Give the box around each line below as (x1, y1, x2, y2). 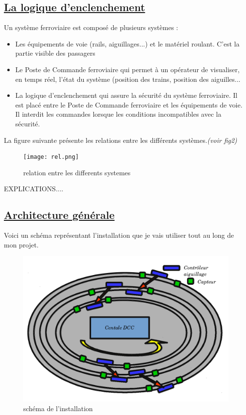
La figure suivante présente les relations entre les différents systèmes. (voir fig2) (4, 135, 237, 145)
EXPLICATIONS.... (4, 184, 63, 194)
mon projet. (4, 239, 39, 249)
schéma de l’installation (23, 403, 93, 413)
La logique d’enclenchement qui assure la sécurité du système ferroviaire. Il (15, 90, 238, 100)
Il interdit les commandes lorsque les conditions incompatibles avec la (15, 109, 221, 119)
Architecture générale (4, 207, 115, 222)
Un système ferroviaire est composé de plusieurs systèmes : (4, 22, 178, 32)
